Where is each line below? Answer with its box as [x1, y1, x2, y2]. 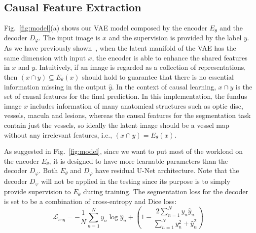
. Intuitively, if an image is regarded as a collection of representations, [35, 62, 246, 72]
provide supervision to [4, 186, 71, 197]
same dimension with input [4, 52, 86, 62]
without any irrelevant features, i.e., [4, 129, 112, 140]
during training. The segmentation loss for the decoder [83, 186, 249, 197]
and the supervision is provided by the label [109, 32, 242, 42]
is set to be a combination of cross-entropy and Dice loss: [4, 196, 177, 206]
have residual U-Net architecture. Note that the [95, 165, 239, 175]
